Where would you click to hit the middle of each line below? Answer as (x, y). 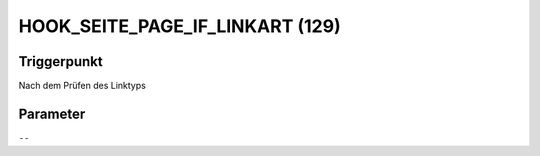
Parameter (52, 113)
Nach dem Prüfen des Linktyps (82, 86)
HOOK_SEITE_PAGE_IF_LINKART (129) (179, 26)
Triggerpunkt (61, 61)
